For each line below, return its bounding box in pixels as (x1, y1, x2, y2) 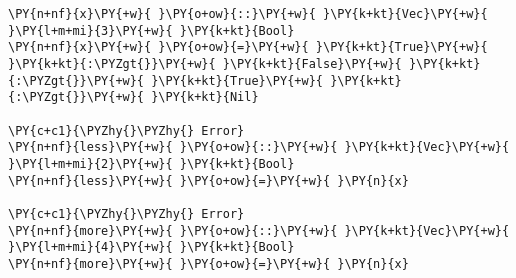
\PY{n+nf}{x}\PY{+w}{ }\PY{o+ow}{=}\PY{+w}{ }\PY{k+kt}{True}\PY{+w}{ (8, 40, 488, 55)
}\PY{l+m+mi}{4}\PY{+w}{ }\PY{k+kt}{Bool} (8, 240, 295, 255)
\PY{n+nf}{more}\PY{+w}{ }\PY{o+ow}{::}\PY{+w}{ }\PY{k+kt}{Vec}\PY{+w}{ (8, 223, 510, 238)
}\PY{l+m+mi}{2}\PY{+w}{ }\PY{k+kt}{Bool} (8, 156, 295, 171)
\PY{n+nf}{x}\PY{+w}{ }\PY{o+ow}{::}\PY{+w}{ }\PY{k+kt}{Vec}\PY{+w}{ (8, 7, 488, 21)
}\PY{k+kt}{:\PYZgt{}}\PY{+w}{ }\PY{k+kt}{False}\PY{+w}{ (8, 56, 402, 71)
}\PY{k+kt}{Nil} (151, 90, 259, 105)
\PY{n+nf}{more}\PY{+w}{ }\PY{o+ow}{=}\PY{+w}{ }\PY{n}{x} (8, 256, 409, 271)
